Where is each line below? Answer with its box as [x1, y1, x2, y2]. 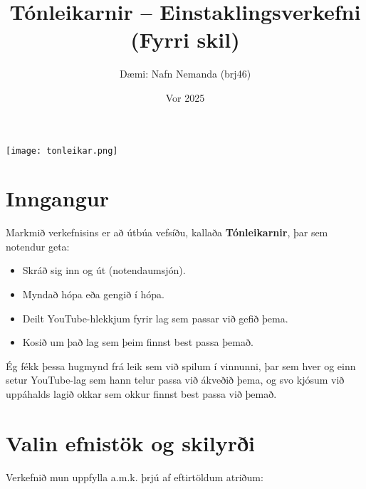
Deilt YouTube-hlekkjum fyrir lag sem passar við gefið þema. [22, 310, 288, 325]
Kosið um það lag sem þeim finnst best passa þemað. [22, 335, 253, 349]
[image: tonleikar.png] [6, 145, 118, 156]
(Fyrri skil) [130, 25, 240, 54]
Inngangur [6, 184, 109, 213]
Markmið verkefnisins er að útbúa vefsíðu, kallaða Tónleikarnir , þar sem [6, 225, 328, 240]
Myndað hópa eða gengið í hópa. [22, 287, 164, 302]
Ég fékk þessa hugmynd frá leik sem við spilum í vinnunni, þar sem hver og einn [6, 358, 356, 373]
